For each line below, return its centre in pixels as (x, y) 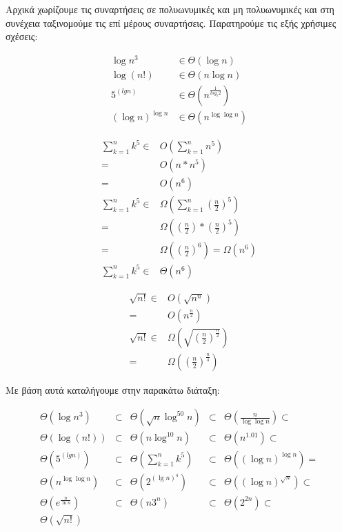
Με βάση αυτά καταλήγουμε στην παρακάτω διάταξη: (113, 389)
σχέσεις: (22, 36)
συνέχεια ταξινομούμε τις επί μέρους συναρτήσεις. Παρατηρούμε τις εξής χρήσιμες (171, 22)
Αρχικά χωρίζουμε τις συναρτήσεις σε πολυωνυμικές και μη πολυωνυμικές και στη (170, 9)
